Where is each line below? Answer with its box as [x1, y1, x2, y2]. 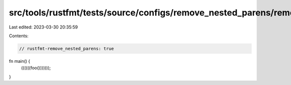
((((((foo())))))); [21, 65, 51, 71]
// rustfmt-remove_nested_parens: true [19, 46, 114, 51]
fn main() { [9, 58, 31, 64]
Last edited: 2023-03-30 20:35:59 [9, 24, 78, 30]
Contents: [9, 33, 29, 39]
